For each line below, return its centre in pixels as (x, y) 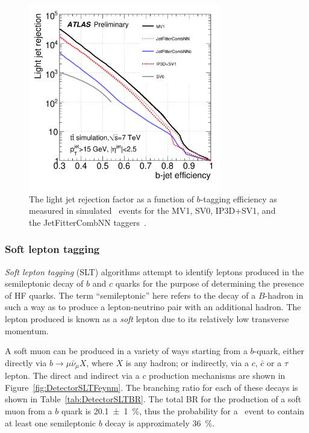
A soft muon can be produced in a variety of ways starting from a (126, 351)
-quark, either (279, 351)
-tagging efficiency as (239, 198)
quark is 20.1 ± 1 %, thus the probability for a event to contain (183, 411)
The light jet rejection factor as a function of (111, 198)
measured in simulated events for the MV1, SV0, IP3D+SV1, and (152, 210)
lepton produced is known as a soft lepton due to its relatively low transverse (147, 319)
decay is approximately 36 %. (160, 422)
